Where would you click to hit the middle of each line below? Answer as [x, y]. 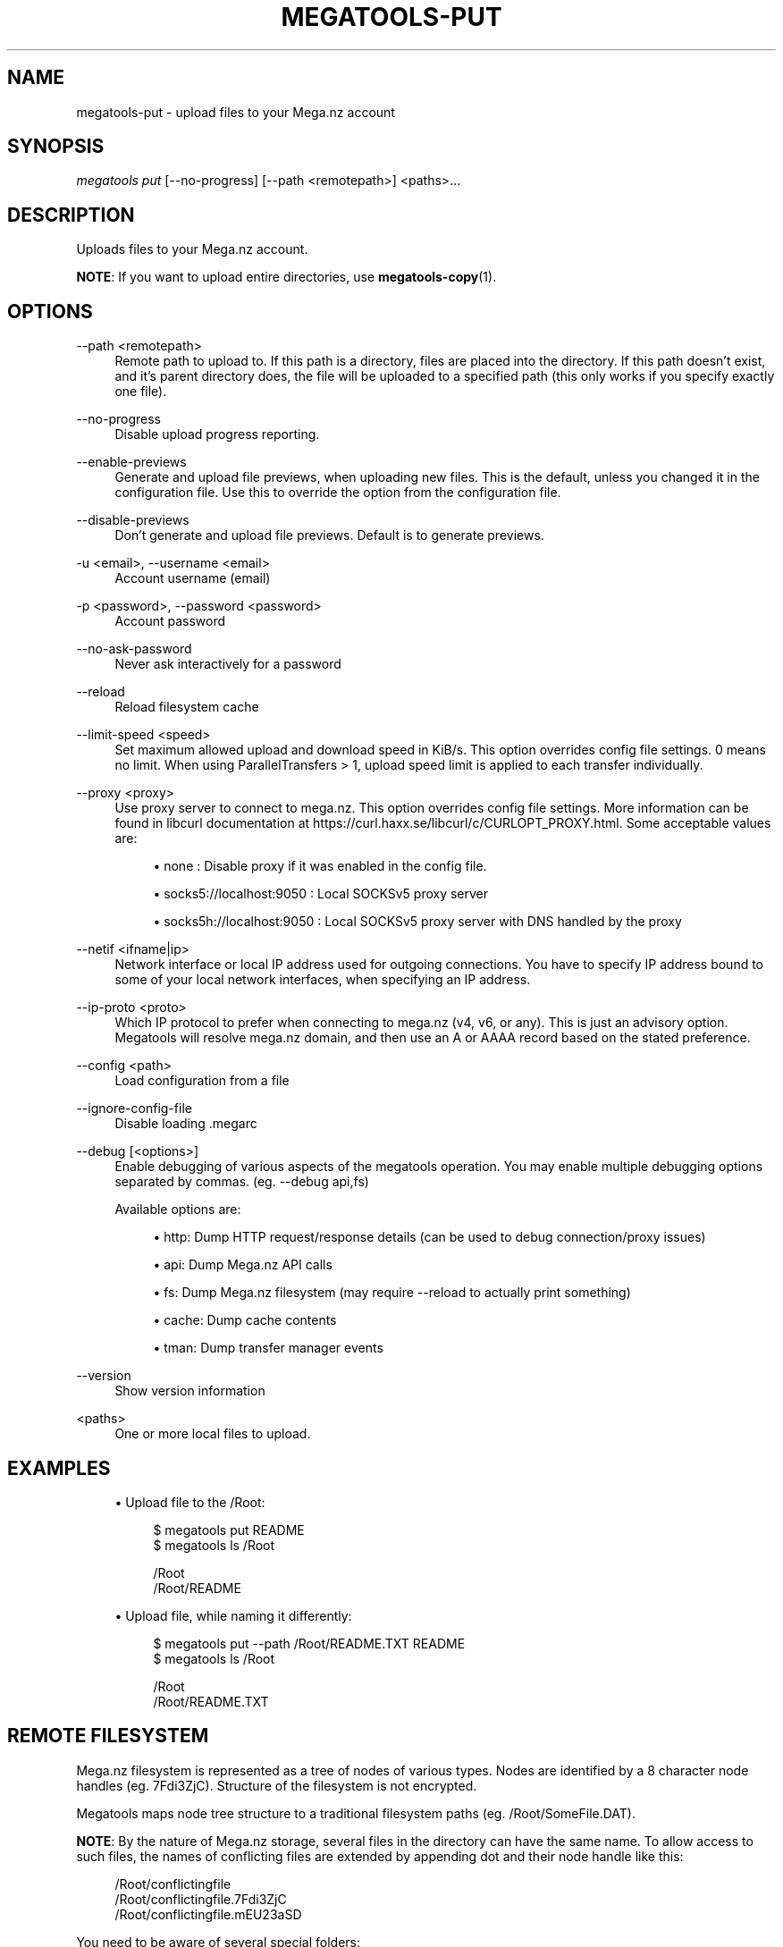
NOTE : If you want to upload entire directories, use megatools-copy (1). [286, 277]
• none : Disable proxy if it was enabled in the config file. [320, 866]
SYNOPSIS [56, 147]
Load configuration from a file [202, 1081]
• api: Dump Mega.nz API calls [243, 1265]
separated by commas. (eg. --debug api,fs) [242, 1182]
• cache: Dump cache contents [245, 1320]
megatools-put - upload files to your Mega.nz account [236, 112]
